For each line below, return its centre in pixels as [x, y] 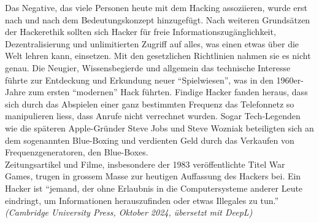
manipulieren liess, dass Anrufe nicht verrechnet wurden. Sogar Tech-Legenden [153, 116]
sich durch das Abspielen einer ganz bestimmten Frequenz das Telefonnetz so [150, 104]
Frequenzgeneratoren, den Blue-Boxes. [77, 152]
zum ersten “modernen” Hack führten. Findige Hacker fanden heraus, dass [168, 92]
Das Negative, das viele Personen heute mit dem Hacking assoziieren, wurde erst [156, 7]
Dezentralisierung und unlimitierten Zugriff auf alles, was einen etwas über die [152, 43]
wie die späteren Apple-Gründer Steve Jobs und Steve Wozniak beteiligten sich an [159, 127]
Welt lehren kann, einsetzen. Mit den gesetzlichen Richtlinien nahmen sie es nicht [158, 56]
